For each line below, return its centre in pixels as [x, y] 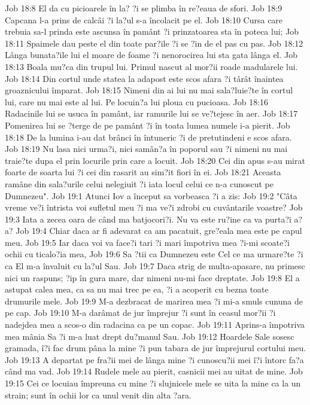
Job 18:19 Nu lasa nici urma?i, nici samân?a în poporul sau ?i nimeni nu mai [146, 149]
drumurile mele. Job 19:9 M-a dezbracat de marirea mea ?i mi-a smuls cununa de [154, 301]
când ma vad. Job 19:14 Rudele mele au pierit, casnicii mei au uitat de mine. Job [154, 371]
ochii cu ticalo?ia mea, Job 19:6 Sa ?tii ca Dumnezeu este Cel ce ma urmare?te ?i [154, 254]
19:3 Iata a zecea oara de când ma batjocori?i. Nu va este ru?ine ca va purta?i [148, 219]
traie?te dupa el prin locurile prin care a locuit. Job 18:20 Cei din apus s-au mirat [155, 160]
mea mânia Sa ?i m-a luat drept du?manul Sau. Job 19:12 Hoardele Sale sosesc [150, 336]
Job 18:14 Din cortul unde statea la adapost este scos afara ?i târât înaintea [144, 78]
